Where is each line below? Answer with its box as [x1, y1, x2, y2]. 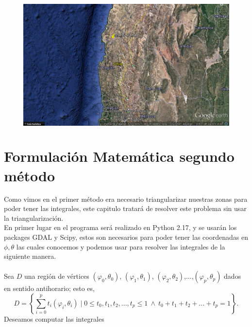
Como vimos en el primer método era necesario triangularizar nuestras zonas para [4, 193, 248, 204]
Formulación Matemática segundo [4, 146, 235, 166]
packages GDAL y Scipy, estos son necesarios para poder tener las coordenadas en [4, 231, 248, 242]
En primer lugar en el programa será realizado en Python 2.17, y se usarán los [4, 222, 237, 232]
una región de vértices [24, 271, 89, 281]
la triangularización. [4, 212, 64, 223]
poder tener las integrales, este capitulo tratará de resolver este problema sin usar [4, 203, 247, 213]
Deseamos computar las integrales [4, 313, 104, 324]
